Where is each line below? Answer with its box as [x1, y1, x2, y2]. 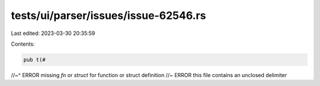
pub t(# [23, 56, 46, 63]
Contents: [11, 40, 35, 47]
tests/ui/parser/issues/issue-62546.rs [11, 9, 206, 22]
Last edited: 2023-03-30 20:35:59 [11, 30, 95, 37]
